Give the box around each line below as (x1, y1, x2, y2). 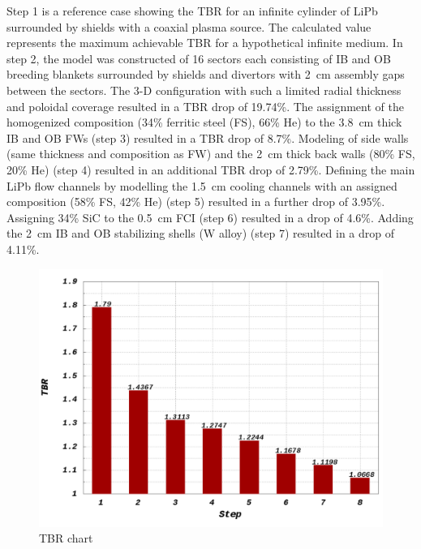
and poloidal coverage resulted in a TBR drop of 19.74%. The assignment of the (6, 97, 404, 114)
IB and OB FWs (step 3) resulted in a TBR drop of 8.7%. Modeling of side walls (6, 129, 409, 146)
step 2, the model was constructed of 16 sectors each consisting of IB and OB (6, 49, 391, 66)
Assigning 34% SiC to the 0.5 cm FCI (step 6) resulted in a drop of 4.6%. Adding (6, 208, 414, 225)
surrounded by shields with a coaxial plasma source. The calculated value (6, 18, 372, 35)
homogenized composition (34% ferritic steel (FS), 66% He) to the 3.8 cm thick (6, 114, 402, 131)
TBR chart (39, 530, 93, 547)
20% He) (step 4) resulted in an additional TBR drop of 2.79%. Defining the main (6, 161, 415, 178)
